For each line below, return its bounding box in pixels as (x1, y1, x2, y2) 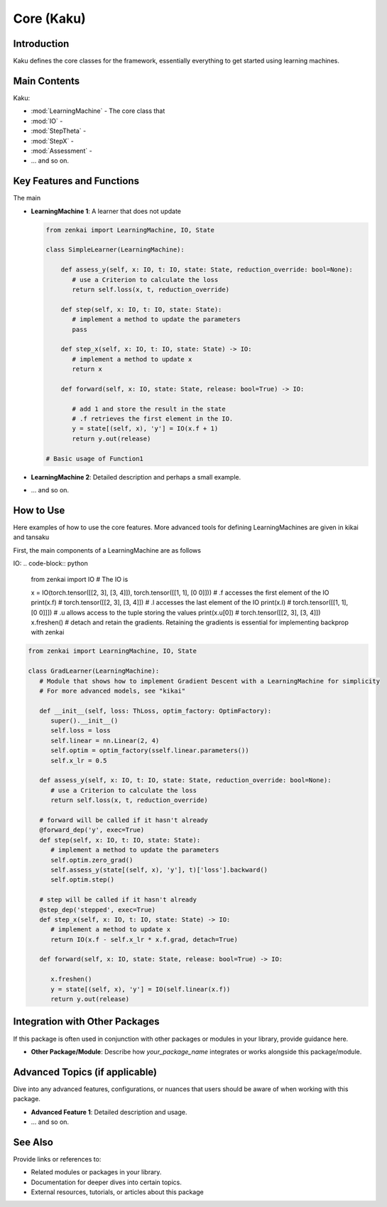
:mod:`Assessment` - (31, 146, 92, 155)
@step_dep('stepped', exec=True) (39, 906, 156, 914)
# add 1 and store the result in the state (72, 405, 227, 413)
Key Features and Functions (13, 175, 140, 188)
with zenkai (31, 628, 65, 637)
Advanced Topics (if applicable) (13, 1066, 158, 1078)
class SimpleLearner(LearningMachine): (45, 246, 185, 254)
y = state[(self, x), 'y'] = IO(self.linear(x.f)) (50, 985, 231, 993)
